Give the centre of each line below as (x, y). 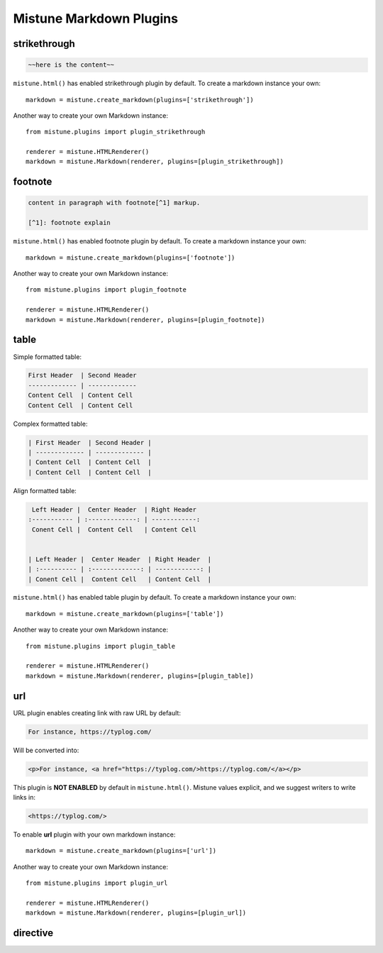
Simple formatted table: (47, 357)
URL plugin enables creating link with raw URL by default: (97, 712)
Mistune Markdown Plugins (96, 18)
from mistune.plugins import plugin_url (97, 883)
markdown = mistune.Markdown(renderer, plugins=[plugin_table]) (140, 676)
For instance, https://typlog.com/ (90, 732)
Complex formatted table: (50, 424)
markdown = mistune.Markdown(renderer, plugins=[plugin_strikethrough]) (155, 162)
